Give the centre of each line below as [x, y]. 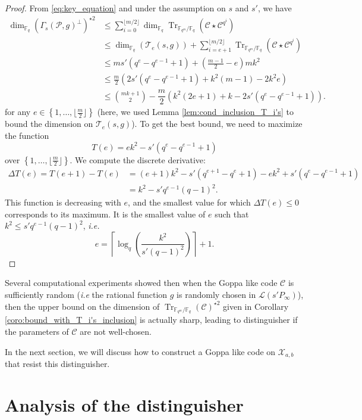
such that [232, 214]
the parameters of [37, 332]
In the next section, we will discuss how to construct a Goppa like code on [140, 351]
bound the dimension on [49, 124]
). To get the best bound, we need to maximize [217, 124]
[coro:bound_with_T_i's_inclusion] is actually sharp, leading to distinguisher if [151, 320]
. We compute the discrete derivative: [138, 159]
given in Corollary [256, 306]
